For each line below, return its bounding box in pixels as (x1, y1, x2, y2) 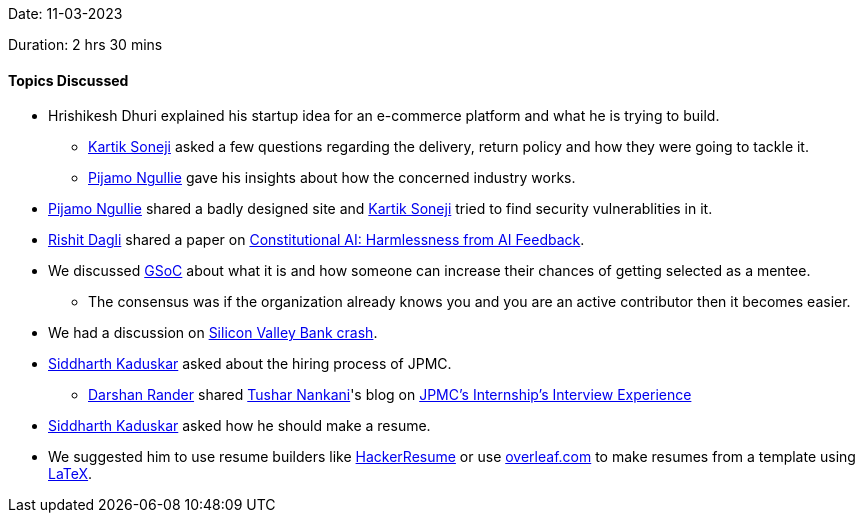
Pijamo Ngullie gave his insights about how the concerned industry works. (88, 169, 576, 187)
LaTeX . (48, 465, 93, 483)
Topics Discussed (8, 71, 129, 89)
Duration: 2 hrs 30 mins (8, 36, 163, 53)
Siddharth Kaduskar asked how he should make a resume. (48, 417, 431, 435)
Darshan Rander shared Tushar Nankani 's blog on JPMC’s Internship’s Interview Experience (88, 386, 692, 404)
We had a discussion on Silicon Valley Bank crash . (48, 324, 378, 342)
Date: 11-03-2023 (8, 5, 123, 22)
